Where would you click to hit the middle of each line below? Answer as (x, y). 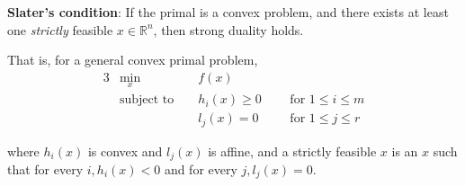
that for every (45, 169)
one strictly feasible (60, 29)
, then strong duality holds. (228, 29)
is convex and (125, 151)
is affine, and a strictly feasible (292, 151)
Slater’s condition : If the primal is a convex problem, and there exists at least (228, 12)
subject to (147, 100)
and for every (201, 169)
